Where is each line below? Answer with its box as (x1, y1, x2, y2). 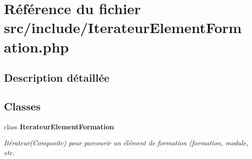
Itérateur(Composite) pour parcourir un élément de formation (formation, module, (4, 138, 249, 148)
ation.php (4, 36, 69, 56)
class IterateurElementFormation (4, 121, 114, 131)
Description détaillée (4, 70, 110, 85)
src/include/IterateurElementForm (4, 18, 242, 37)
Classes (4, 98, 41, 113)
